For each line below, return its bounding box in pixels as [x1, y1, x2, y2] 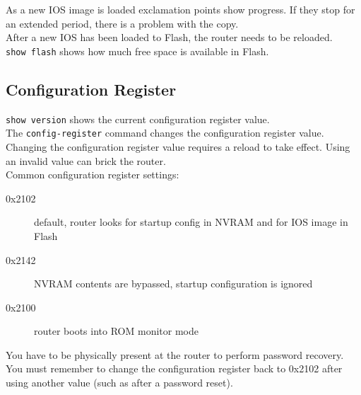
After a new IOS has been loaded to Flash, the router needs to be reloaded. [6, 30, 333, 45]
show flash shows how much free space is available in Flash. [6, 43, 269, 58]
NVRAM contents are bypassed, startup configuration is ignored [34, 276, 313, 291]
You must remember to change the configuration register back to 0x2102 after [6, 361, 343, 376]
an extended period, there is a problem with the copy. [6, 16, 239, 30]
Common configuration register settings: [6, 167, 179, 182]
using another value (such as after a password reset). [6, 375, 233, 390]
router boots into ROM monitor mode [34, 324, 199, 338]
